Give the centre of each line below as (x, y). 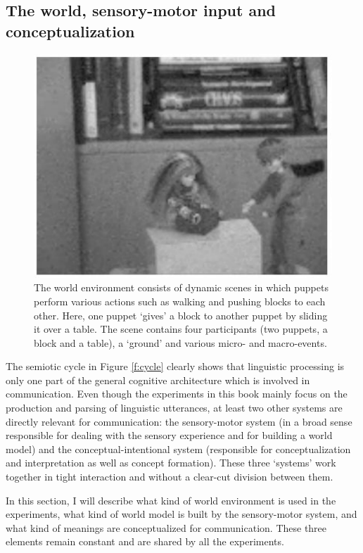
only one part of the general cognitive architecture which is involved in (158, 380)
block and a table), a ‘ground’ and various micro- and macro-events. (180, 342)
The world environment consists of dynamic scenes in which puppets (181, 287)
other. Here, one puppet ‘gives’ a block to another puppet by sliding (181, 315)
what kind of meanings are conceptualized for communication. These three (166, 527)
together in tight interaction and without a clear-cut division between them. (170, 477)
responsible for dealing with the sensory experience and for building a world (169, 435)
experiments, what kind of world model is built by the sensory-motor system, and (181, 514)
